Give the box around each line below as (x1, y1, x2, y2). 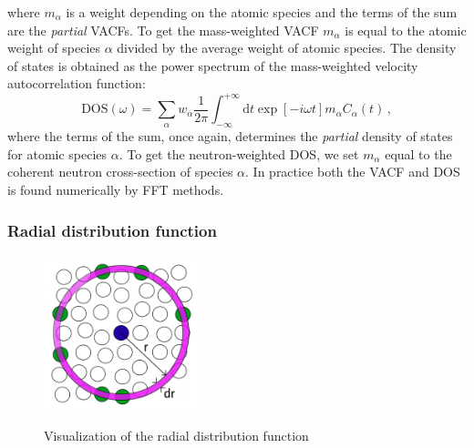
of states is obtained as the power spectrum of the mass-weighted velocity (7, 56, 418, 75)
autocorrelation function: (7, 74, 146, 93)
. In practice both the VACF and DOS (245, 162, 460, 181)
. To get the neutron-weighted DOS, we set (118, 144, 359, 163)
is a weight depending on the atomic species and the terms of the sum (66, 3, 458, 21)
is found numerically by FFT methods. (7, 180, 224, 199)
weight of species (7, 38, 101, 57)
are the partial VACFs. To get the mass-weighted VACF (7, 20, 319, 39)
